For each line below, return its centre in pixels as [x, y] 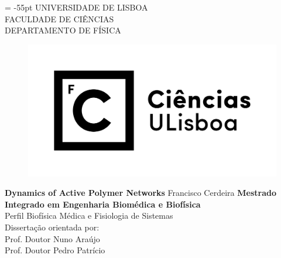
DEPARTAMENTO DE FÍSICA [63, 30]
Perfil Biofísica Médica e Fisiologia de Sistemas [89, 215]
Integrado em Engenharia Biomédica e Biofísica [103, 204]
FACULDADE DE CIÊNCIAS [59, 18]
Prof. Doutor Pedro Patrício [55, 250]
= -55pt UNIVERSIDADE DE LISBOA [76, 7]
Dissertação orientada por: [52, 227]
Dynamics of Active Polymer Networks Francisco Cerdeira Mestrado [140, 193]
